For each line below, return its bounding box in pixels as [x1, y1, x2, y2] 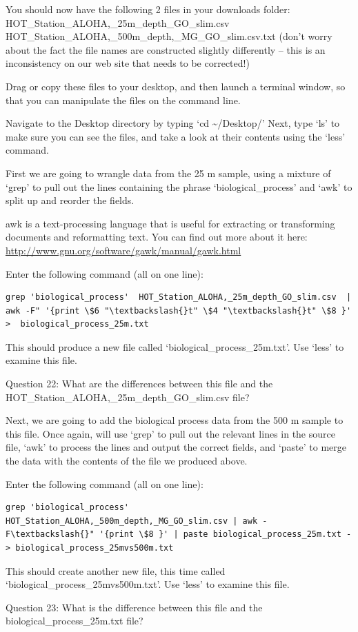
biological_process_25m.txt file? [6, 613, 143, 628]
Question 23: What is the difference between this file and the [6, 600, 263, 614]
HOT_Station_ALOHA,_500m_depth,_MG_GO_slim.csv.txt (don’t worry [6, 29, 332, 43]
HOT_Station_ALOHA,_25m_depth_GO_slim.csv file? [6, 389, 250, 404]
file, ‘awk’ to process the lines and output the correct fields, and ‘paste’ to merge [6, 440, 347, 454]
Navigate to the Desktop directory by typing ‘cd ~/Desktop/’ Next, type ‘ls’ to [6, 116, 340, 130]
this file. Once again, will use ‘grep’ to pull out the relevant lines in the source [6, 426, 335, 440]
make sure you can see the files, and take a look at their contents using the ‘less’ [6, 129, 346, 143]
